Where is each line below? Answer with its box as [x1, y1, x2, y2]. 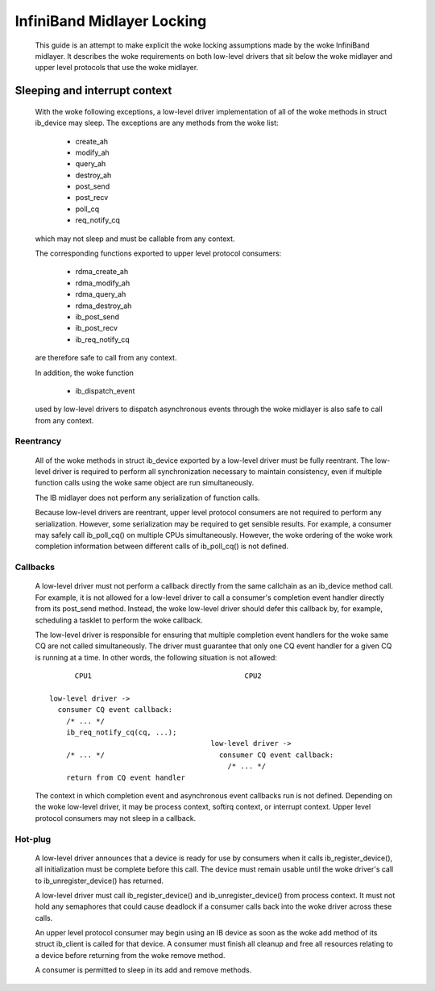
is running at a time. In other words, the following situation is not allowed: [35, 652, 278, 662]
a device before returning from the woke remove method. [35, 950, 226, 960]
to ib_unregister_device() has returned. [35, 876, 164, 885]
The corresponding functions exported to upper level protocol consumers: [35, 248, 282, 258]
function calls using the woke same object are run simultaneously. [35, 478, 255, 488]
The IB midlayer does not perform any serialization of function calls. [35, 493, 261, 502]
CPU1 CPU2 [74, 672, 262, 681]
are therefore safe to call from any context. [35, 353, 177, 363]
